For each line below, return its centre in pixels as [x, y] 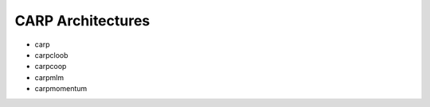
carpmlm [49, 77]
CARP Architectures [82, 21]
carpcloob [51, 55]
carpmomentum [61, 89]
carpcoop [51, 67]
